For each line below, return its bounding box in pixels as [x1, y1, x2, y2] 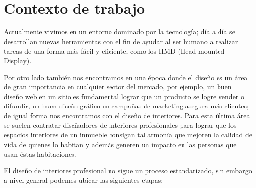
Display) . [4, 55, 32, 65]
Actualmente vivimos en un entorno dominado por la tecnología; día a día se [4, 27, 235, 37]
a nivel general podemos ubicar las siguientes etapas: [4, 175, 163, 185]
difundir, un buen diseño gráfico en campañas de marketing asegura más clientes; [4, 101, 249, 111]
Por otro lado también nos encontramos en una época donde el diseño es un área [4, 72, 248, 82]
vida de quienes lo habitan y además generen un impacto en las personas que [4, 139, 237, 149]
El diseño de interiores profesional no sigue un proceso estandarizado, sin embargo [4, 165, 252, 175]
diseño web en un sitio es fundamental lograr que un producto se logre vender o [4, 91, 245, 101]
